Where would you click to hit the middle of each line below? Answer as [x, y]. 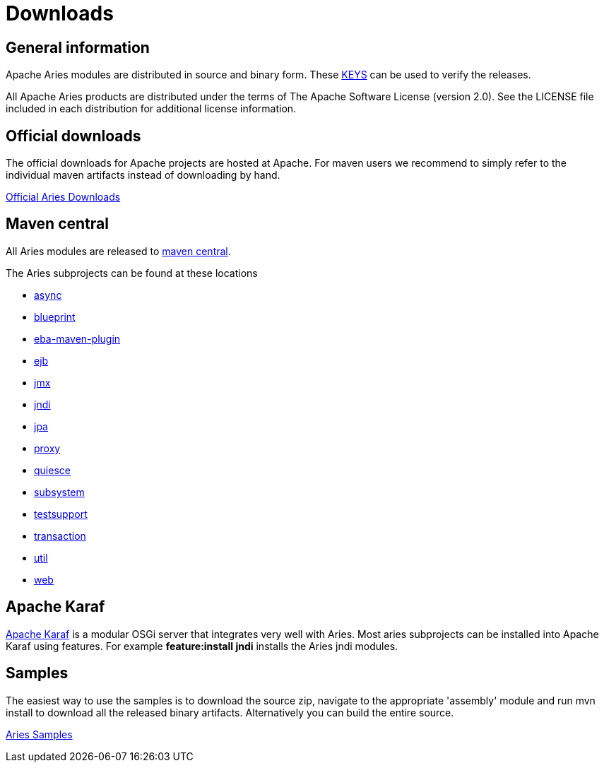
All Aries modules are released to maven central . [118, 251]
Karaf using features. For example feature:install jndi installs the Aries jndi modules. [202, 646]
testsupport [61, 514]
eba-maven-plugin [77, 338]
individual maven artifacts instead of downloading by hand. [143, 175]
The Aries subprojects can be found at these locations [132, 273]
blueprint [55, 317]
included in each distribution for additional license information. [151, 109]
